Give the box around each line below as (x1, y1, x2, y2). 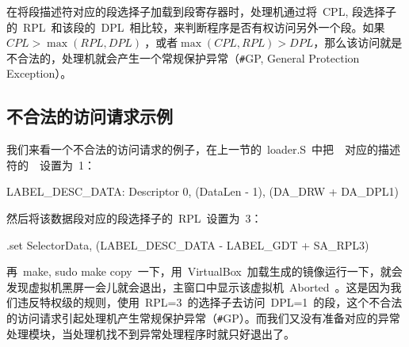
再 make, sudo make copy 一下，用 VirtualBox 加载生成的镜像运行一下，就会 (6, 263, 403, 280)
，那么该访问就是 (313, 34, 403, 51)
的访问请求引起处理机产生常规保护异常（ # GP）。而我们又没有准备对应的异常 (6, 309, 400, 326)
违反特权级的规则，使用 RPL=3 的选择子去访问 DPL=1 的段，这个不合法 (17, 294, 403, 311)
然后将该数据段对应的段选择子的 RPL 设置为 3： (6, 210, 262, 227)
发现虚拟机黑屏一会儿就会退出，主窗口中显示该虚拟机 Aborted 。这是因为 (6, 278, 391, 295)
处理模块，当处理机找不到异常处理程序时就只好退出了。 (6, 325, 295, 341)
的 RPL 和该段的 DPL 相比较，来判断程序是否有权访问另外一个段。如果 (6, 18, 385, 35)
